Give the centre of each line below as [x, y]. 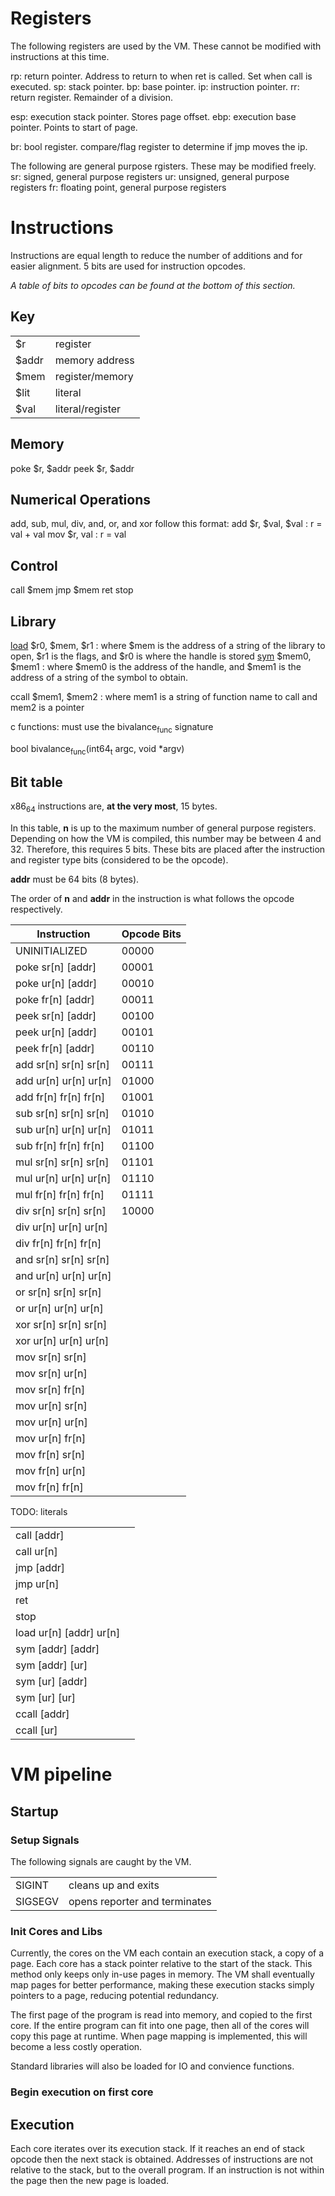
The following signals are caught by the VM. [101, 1862]
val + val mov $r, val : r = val [68, 534]
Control [34, 565]
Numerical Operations [80, 499]
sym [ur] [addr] [51, 1682]
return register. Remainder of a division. [92, 97]
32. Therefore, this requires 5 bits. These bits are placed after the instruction [168, 849]
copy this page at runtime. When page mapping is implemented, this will [159, 2036]
